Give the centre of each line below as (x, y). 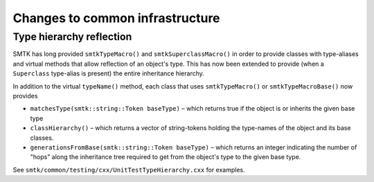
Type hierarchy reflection (72, 37)
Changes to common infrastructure (117, 18)
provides (25, 95)
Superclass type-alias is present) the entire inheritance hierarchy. (108, 73)
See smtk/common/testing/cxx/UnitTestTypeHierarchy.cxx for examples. (129, 170)
